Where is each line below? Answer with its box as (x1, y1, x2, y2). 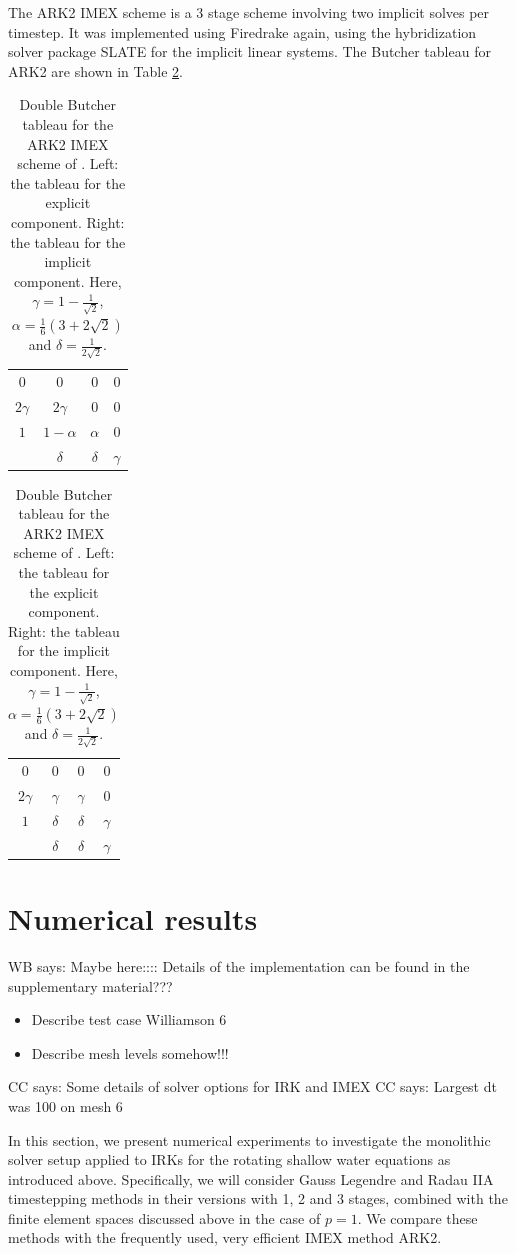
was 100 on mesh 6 (8, 1095, 123, 1116)
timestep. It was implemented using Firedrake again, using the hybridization (8, 21, 477, 42)
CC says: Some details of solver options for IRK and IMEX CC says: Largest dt (8, 1076, 497, 1097)
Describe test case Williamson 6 (31, 1009, 227, 1030)
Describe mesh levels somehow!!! (31, 1042, 229, 1063)
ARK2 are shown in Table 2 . (8, 60, 183, 81)
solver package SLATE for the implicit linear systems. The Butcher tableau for (8, 41, 491, 62)
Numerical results (8, 898, 258, 938)
